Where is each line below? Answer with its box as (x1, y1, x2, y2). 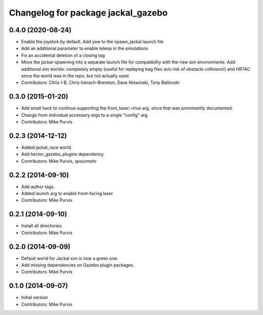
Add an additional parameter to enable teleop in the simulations (21, 45, 149, 51)
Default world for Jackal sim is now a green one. (21, 255, 118, 261)
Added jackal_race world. (21, 144, 73, 150)
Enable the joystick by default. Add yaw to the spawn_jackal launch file (21, 39, 164, 45)
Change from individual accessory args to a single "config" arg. (21, 112, 149, 118)
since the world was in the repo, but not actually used (21, 73, 129, 79)
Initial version (21, 295, 48, 300)
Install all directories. (21, 223, 63, 229)
